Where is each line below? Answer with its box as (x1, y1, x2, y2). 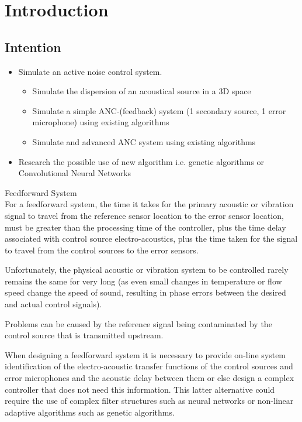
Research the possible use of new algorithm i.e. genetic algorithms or (18, 155, 265, 167)
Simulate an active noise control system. (18, 65, 162, 77)
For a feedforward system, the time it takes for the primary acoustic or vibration (5, 198, 294, 210)
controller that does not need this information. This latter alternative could (5, 383, 275, 395)
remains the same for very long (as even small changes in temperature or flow (5, 275, 282, 287)
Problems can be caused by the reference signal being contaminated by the (5, 317, 272, 330)
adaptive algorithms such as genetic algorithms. (5, 406, 175, 418)
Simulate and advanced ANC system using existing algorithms (32, 135, 256, 147)
